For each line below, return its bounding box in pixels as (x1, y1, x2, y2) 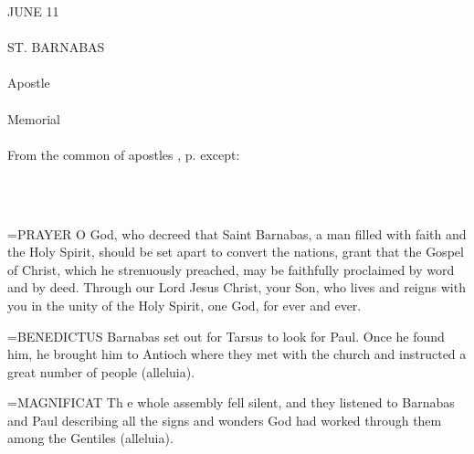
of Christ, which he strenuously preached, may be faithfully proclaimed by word (7, 259, 455, 279)
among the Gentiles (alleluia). (7, 428, 174, 448)
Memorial (7, 109, 60, 128)
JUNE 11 (7, 2, 59, 20)
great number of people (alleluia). (7, 362, 195, 381)
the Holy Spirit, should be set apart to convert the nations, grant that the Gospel (7, 242, 464, 261)
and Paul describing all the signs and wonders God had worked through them (7, 410, 442, 429)
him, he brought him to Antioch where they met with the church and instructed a (7, 344, 467, 364)
